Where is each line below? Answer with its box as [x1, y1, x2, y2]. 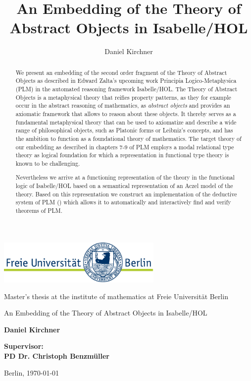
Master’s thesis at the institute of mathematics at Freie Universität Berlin [4, 291, 228, 301]
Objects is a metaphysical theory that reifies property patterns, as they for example [15, 93, 231, 101]
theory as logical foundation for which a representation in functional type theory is [15, 151, 229, 159]
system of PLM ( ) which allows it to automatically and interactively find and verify [15, 198, 231, 206]
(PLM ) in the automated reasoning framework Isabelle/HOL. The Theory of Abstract [15, 85, 238, 93]
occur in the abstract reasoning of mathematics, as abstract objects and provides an [15, 101, 230, 110]
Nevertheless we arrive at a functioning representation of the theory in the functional [15, 173, 235, 182]
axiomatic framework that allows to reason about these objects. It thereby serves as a [15, 109, 236, 118]
